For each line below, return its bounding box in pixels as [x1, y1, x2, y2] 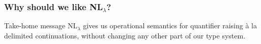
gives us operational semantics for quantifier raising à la [83, 20, 257, 31]
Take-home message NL [4, 20, 78, 31]
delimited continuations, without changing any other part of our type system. [4, 30, 246, 40]
